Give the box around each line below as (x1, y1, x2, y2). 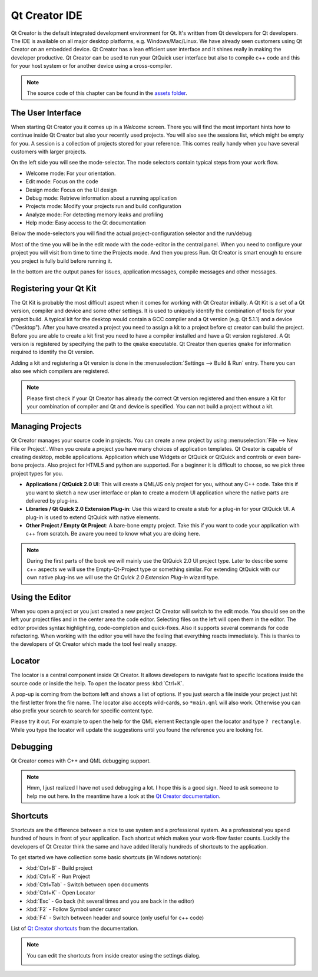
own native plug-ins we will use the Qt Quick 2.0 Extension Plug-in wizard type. (26, 574, 220, 581)
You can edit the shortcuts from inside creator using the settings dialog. (26, 952, 201, 959)
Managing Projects (11, 421, 82, 431)
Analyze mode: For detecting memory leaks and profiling (25, 211, 164, 218)
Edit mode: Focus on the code (25, 178, 98, 185)
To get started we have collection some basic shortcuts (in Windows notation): (11, 853, 201, 860)
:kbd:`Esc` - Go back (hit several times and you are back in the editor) (25, 897, 194, 905)
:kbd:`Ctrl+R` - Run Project (25, 873, 91, 880)
